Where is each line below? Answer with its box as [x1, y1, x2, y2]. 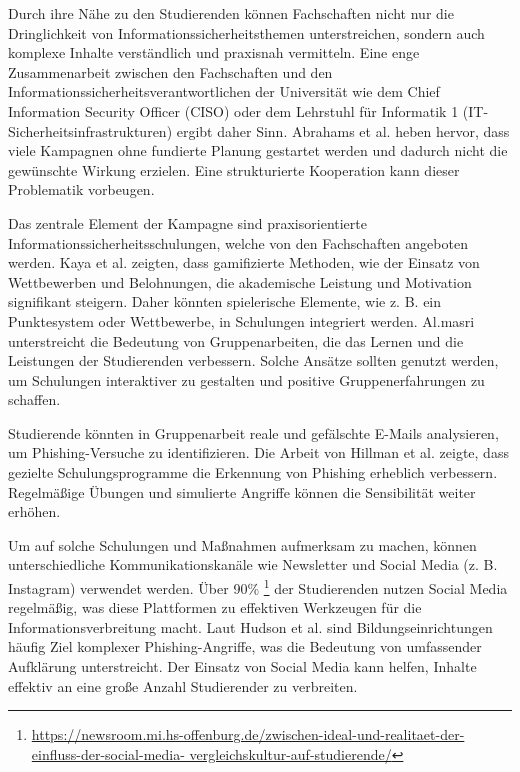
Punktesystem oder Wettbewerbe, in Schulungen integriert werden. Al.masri [8, 310, 475, 331]
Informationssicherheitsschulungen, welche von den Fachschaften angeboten [8, 232, 468, 253]
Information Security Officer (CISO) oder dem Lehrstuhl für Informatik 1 [8, 100, 459, 121]
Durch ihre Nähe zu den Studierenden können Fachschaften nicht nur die [8, 3, 454, 23]
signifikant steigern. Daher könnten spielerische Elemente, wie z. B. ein [8, 291, 442, 312]
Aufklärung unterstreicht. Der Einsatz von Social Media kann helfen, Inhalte [8, 656, 477, 677]
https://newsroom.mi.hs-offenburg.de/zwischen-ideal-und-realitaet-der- [31, 724, 465, 745]
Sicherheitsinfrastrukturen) [8, 120, 173, 141]
